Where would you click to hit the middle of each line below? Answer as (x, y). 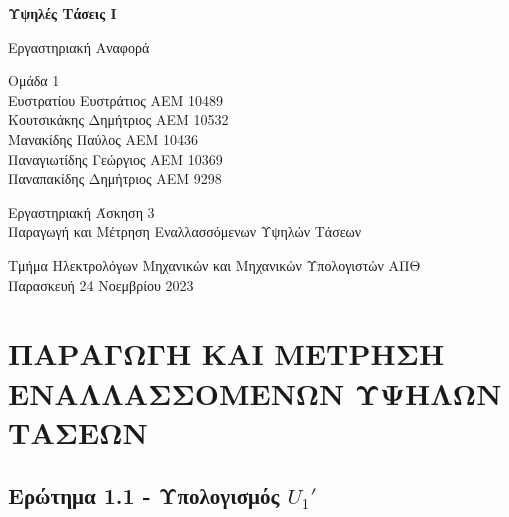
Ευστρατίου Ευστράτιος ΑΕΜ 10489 (116, 99)
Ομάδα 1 (34, 80)
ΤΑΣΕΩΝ (78, 431)
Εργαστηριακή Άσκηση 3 (81, 211)
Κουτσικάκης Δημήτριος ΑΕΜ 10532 (118, 119)
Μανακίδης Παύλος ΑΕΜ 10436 (103, 138)
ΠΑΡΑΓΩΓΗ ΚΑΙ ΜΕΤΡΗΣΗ (226, 353)
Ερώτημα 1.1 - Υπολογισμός (144, 495)
